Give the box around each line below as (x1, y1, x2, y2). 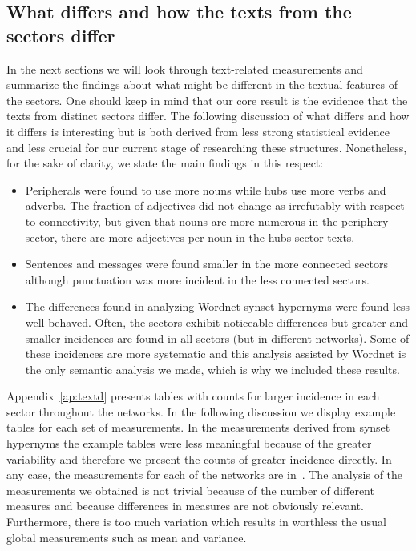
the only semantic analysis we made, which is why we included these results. (25, 360, 400, 377)
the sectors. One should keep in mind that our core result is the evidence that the (6, 91, 408, 108)
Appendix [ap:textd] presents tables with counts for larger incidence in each (6, 388, 380, 404)
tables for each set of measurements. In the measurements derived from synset (6, 419, 390, 436)
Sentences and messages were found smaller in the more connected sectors (25, 255, 388, 272)
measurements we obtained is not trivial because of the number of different (6, 481, 374, 498)
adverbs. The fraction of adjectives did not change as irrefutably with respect (25, 197, 405, 214)
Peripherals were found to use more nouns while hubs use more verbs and (25, 181, 386, 198)
